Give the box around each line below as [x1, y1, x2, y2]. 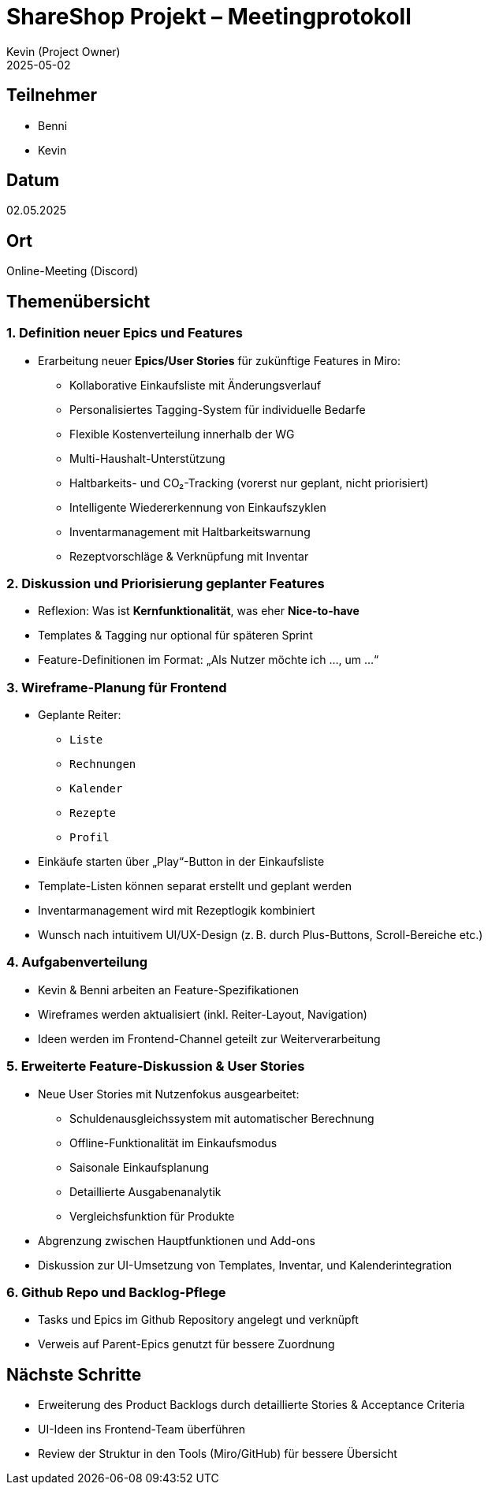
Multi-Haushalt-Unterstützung [69, 451, 225, 465]
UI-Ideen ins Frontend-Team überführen [38, 1422, 245, 1437]
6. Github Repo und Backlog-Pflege [6, 1284, 226, 1300]
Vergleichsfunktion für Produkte [69, 1209, 235, 1223]
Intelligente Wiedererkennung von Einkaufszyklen [69, 500, 326, 514]
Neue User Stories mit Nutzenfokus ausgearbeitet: [38, 1087, 300, 1101]
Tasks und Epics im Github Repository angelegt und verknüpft [38, 1313, 359, 1327]
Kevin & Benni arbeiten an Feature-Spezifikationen [38, 982, 299, 997]
